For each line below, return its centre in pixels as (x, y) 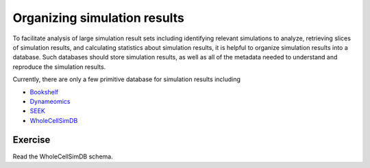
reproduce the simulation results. (59, 67)
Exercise (32, 140)
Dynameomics (50, 101)
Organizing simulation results (99, 18)
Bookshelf (44, 92)
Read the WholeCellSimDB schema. (63, 156)
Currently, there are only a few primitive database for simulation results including (127, 79)
